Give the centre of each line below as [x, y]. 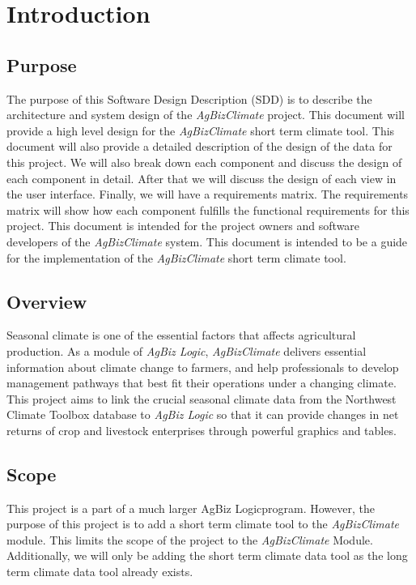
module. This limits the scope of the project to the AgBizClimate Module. [190, 539]
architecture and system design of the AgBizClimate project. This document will [206, 115]
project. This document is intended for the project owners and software [183, 226]
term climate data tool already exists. [100, 572]
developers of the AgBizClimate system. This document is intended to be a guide [207, 241]
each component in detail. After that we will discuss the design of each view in [202, 178]
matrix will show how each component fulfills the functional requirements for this [208, 209]
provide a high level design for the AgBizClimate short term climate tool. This [201, 130]
